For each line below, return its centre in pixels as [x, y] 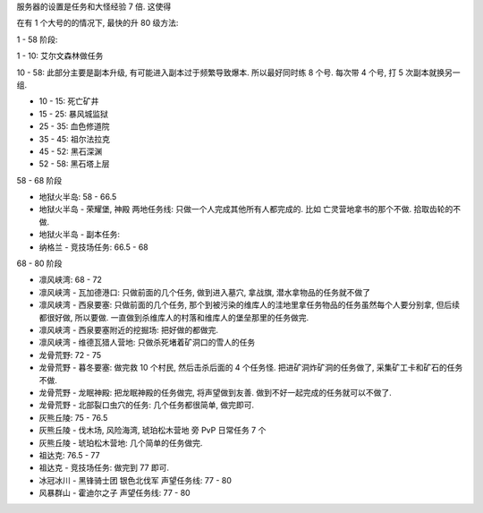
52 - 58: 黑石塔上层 [75, 164]
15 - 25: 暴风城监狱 [74, 114]
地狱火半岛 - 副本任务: [80, 235]
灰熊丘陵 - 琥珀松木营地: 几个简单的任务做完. [121, 442]
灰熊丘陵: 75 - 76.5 [73, 417]
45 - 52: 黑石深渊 [71, 151]
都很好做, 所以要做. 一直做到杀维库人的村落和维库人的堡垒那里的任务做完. [174, 317]
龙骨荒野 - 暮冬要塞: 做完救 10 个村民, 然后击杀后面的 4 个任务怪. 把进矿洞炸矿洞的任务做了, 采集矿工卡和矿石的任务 [251, 368]
